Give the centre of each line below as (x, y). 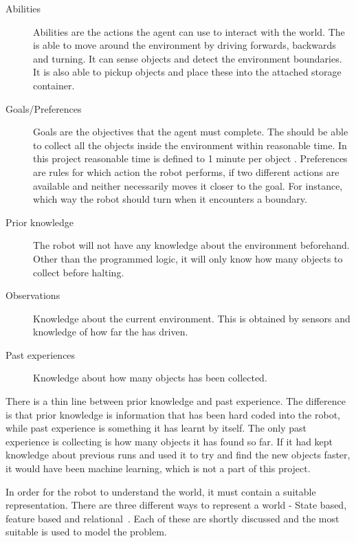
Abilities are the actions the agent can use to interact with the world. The (189, 31)
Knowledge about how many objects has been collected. (150, 378)
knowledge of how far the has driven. (111, 332)
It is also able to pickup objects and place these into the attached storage (187, 72)
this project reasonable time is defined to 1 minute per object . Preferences (190, 158)
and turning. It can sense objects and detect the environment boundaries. (188, 58)
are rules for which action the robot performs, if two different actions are (186, 171)
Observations (33, 295)
